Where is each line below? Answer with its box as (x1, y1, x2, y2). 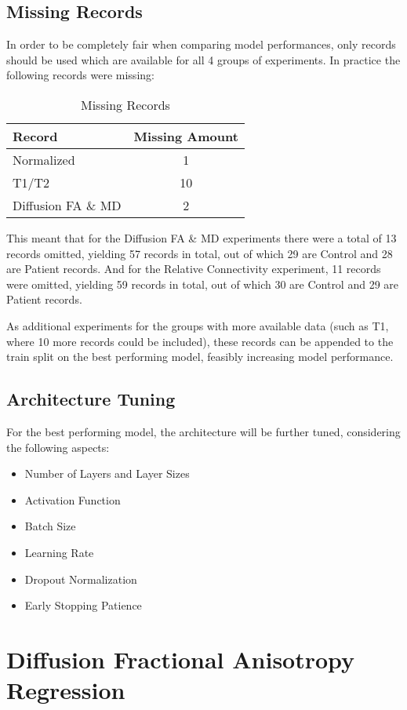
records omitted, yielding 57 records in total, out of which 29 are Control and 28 (6, 245, 393, 261)
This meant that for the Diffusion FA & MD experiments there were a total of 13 (6, 229, 397, 246)
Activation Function (24, 491, 121, 508)
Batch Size (24, 518, 76, 534)
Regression (6, 674, 125, 706)
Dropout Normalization (24, 570, 137, 587)
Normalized (13, 150, 75, 169)
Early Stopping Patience (24, 597, 142, 614)
